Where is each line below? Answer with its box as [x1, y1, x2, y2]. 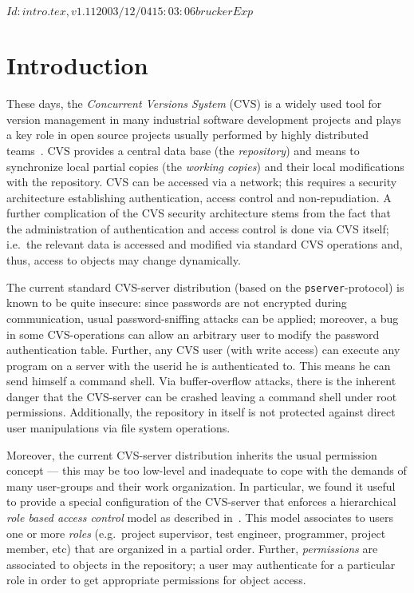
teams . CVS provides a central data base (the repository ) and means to [6, 141, 360, 158]
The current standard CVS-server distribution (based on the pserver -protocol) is [6, 278, 404, 295]
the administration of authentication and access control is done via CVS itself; [6, 220, 389, 237]
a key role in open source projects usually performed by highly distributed [6, 126, 369, 143]
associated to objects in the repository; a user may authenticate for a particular [6, 555, 396, 572]
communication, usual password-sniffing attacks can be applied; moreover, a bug [6, 309, 399, 326]
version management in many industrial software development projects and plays [6, 110, 401, 127]
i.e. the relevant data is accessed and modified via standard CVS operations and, [6, 236, 403, 253]
